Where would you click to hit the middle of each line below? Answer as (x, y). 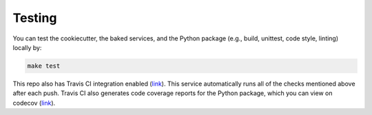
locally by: (27, 47)
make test (44, 66)
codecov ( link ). (34, 103)
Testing (35, 18)
